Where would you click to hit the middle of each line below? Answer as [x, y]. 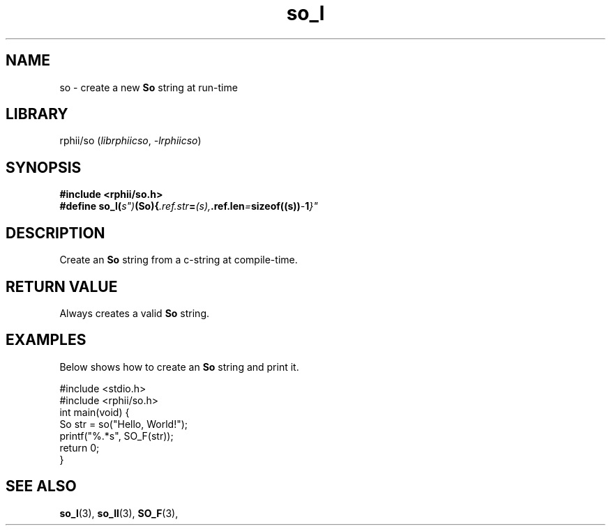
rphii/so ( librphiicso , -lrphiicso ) [130, 141]
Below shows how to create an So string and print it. [179, 367]
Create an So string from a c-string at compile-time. [179, 260]
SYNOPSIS [44, 167]
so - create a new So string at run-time [149, 87]
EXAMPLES [46, 340]
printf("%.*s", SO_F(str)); [116, 436]
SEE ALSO [41, 486]
